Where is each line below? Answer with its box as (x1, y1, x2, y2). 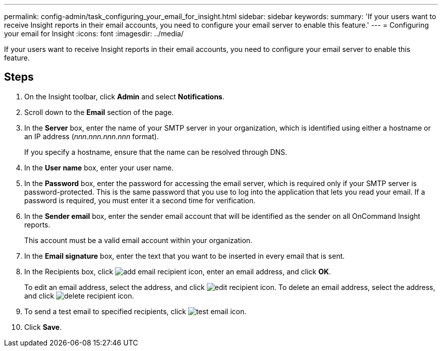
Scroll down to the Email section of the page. (24, 107, 174, 116)
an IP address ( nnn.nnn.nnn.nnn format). (24, 132, 159, 141)
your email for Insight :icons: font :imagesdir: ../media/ (4, 29, 184, 38)
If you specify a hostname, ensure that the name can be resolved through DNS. (24, 147, 288, 156)
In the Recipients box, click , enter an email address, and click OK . (24, 267, 331, 276)
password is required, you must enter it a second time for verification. (24, 196, 256, 205)
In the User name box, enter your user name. (24, 163, 174, 172)
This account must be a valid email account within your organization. (24, 236, 253, 245)
